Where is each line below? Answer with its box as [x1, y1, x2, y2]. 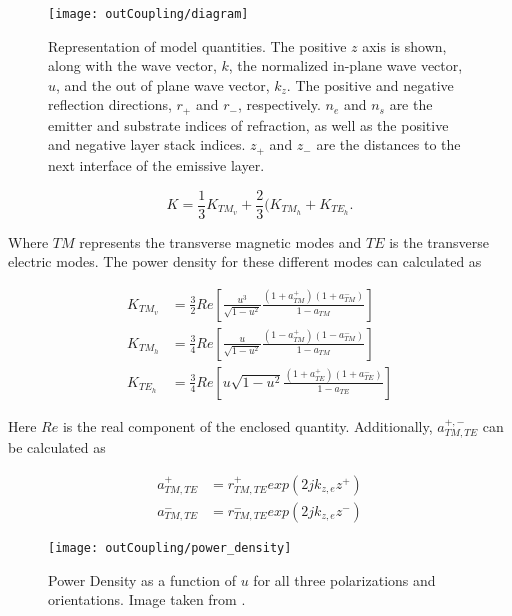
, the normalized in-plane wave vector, [228, 55, 463, 76]
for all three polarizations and [253, 569, 436, 590]
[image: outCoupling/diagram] [48, 7, 249, 21]
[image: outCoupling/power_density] [48, 540, 292, 555]
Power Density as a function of [48, 569, 237, 590]
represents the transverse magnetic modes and [79, 231, 362, 252]
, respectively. [237, 94, 321, 115]
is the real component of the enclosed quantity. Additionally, [62, 415, 433, 436]
